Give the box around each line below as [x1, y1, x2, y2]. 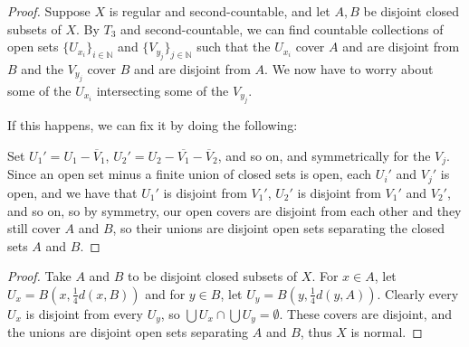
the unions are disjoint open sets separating [7, 323, 249, 342]
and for [145, 284, 186, 303]
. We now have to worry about [264, 59, 434, 78]
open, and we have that [7, 183, 138, 202]
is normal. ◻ [350, 323, 423, 342]
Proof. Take [7, 267, 72, 286]
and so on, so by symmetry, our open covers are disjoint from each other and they [7, 201, 462, 220]
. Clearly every [377, 284, 459, 303]
